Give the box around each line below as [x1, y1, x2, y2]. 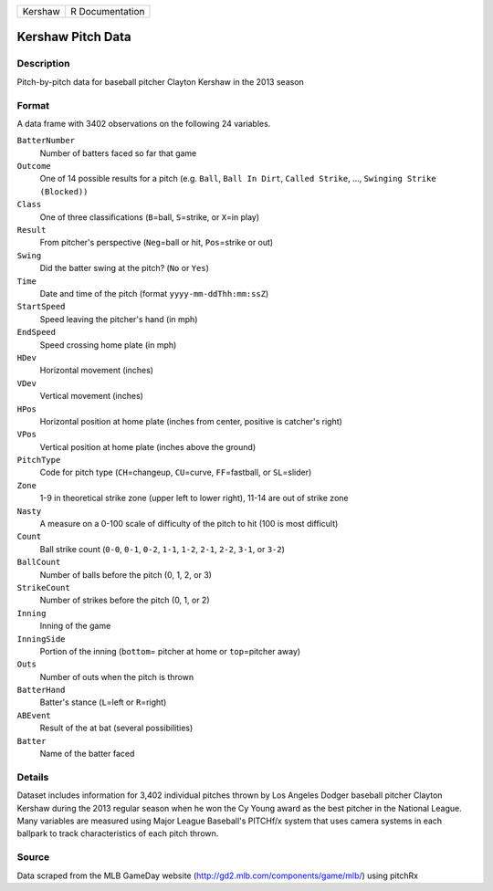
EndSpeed [16, 327, 57, 338]
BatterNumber [16, 135, 76, 146]
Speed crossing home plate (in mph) [39, 339, 177, 351]
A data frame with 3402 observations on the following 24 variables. [16, 118, 271, 129]
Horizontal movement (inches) [39, 365, 154, 376]
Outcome [16, 161, 52, 172]
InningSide [16, 634, 66, 644]
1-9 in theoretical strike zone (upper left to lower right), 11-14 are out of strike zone [39, 493, 349, 504]
